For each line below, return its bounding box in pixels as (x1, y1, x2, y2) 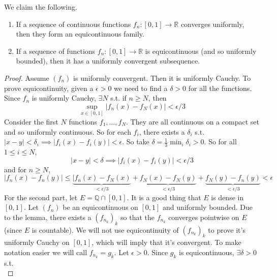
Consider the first (4, 116, 58, 127)
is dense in (211, 192, 244, 202)
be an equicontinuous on (63, 202, 138, 212)
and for (4, 164, 27, 174)
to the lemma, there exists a (4, 211, 91, 222)
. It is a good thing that (127, 192, 201, 202)
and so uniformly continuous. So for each (4, 126, 131, 137)
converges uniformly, (180, 18, 244, 29)
